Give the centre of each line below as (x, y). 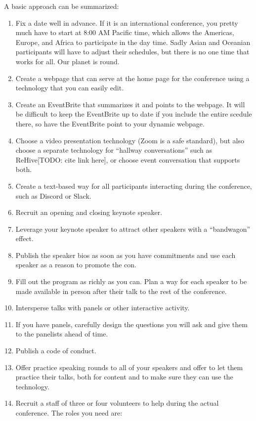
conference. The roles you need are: (69, 413)
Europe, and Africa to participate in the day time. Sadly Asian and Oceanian (133, 42)
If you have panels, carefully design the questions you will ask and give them (131, 324)
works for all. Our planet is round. (67, 61)
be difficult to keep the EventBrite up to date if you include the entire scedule (134, 114)
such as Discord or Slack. (53, 195)
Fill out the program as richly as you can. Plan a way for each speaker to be (131, 281)
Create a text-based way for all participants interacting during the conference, (134, 186)
